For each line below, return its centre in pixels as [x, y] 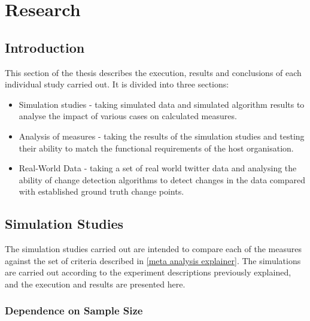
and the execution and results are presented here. [95, 284]
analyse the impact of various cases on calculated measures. [128, 116]
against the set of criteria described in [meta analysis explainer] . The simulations [153, 260]
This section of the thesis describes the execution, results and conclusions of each [153, 72]
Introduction [45, 47]
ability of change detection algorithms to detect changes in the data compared [162, 179]
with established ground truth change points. [101, 191]
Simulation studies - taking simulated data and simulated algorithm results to [162, 104]
